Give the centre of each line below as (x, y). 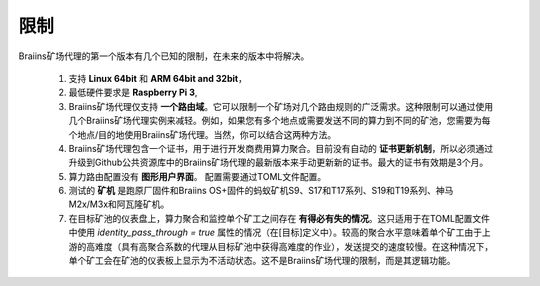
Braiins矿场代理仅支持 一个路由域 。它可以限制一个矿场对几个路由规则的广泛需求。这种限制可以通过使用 (281, 106)
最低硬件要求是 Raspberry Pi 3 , (133, 92)
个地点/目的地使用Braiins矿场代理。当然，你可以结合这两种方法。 (202, 134)
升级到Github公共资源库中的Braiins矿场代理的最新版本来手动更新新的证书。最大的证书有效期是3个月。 (278, 162)
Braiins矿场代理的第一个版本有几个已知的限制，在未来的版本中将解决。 (164, 56)
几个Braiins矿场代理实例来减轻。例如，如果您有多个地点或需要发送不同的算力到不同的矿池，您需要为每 (279, 121)
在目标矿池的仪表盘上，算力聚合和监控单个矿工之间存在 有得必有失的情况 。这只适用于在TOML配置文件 (279, 218)
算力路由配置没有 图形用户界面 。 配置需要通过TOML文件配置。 (197, 176)
